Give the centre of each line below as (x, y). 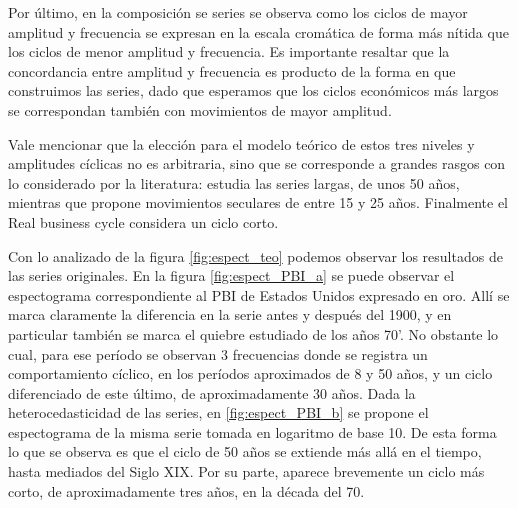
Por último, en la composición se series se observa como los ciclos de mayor (238, 12)
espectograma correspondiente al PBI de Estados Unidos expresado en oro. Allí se (259, 294)
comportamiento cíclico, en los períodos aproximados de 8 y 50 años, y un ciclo (250, 373)
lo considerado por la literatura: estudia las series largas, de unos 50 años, (234, 182)
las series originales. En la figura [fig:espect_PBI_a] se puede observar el (231, 275)
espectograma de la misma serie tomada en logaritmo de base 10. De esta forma (252, 431)
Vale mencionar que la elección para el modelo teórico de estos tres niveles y (241, 143)
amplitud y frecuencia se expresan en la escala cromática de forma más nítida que (258, 31)
